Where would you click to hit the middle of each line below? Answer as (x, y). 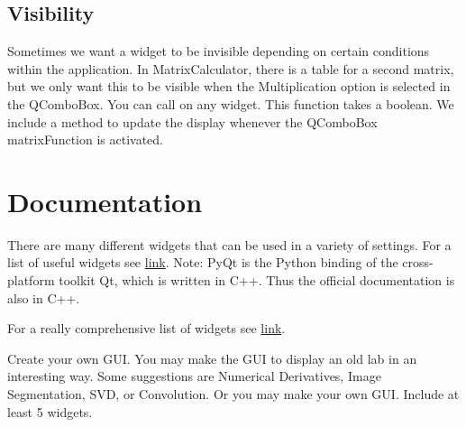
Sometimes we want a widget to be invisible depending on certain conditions (219, 51)
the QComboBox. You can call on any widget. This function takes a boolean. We (231, 103)
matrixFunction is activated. (85, 139)
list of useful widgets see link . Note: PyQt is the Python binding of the (203, 262)
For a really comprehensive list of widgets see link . (146, 328)
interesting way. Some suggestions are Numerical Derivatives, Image (194, 376)
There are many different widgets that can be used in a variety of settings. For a (229, 244)
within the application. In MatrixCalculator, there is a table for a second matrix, (231, 68)
